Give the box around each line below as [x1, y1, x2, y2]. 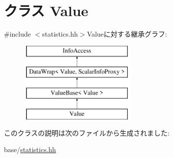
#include [4, 29, 31, 39]
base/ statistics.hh [4, 144, 56, 155]
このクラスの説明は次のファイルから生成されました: [4, 128, 170, 138]
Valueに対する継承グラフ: [87, 29, 167, 39]
